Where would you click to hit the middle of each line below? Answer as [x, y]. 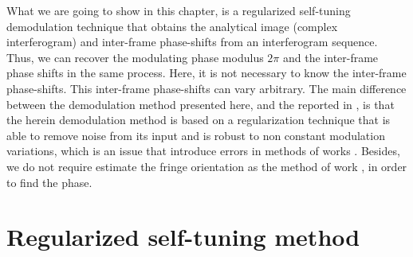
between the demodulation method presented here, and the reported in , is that [201, 104]
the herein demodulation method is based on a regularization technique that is [199, 120]
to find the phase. [49, 182]
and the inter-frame [331, 57]
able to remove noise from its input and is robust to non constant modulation [196, 135]
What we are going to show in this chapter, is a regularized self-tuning [179, 10]
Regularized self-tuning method [183, 237]
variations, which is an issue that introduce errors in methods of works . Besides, [203, 151]
